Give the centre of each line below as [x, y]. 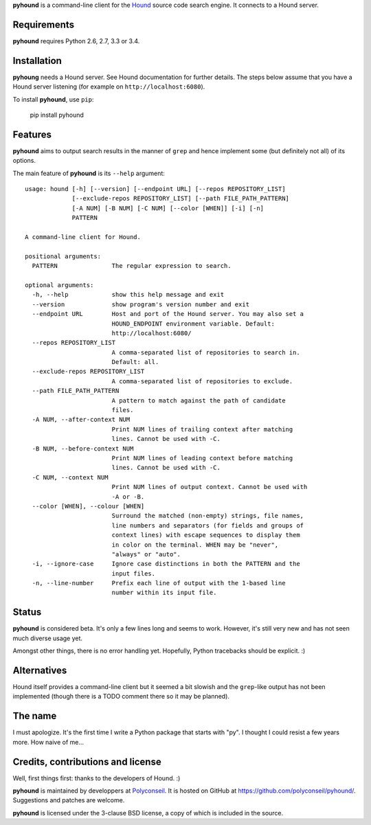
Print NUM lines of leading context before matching [202, 458]
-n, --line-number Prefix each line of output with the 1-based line [159, 583]
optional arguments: [59, 285]
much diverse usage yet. [47, 638]
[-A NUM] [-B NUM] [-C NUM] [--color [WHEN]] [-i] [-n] [168, 208]
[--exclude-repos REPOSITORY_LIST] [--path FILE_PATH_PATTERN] [181, 199]
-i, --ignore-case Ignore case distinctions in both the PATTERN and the [166, 564]
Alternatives [40, 670]
